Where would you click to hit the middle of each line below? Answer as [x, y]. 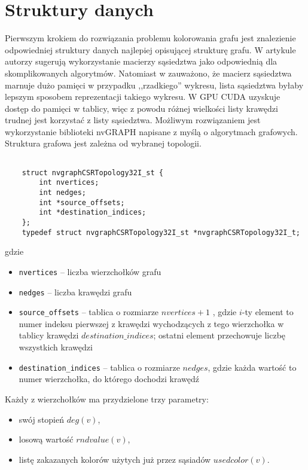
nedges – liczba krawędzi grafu [75, 292]
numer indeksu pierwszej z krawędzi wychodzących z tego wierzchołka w [151, 323]
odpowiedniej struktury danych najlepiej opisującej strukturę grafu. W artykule [150, 49]
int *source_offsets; [82, 202]
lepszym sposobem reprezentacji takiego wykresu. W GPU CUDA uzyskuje [143, 97]
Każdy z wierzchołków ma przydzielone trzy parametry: [107, 399]
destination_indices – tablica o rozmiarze [99, 367]
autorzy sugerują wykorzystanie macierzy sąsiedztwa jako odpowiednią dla [141, 61]
